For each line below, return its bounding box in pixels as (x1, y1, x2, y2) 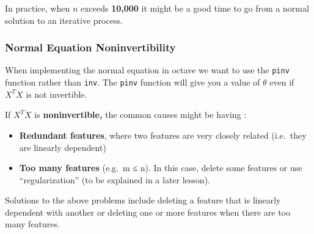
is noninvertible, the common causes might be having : (34, 108, 247, 121)
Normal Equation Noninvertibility (5, 40, 176, 55)
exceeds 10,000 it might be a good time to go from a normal (80, 2, 309, 14)
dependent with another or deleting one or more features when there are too (5, 205, 291, 218)
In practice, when (5, 2, 70, 14)
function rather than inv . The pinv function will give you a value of (5, 76, 260, 89)
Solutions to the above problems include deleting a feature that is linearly (5, 194, 281, 207)
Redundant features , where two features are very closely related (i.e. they (19, 128, 307, 141)
